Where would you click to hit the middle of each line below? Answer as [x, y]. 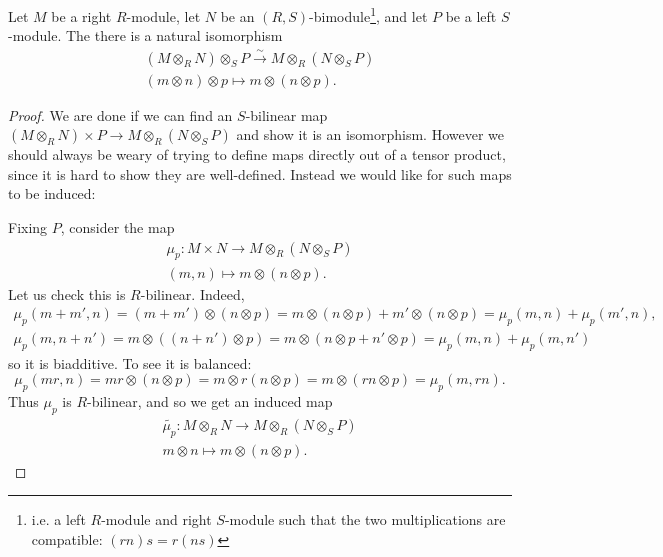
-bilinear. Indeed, [192, 293]
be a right [81, 15]
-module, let [163, 15]
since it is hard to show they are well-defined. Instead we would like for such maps [260, 173]
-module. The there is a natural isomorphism [145, 35]
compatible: [67, 539]
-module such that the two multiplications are [365, 519]
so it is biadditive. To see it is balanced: [130, 362]
